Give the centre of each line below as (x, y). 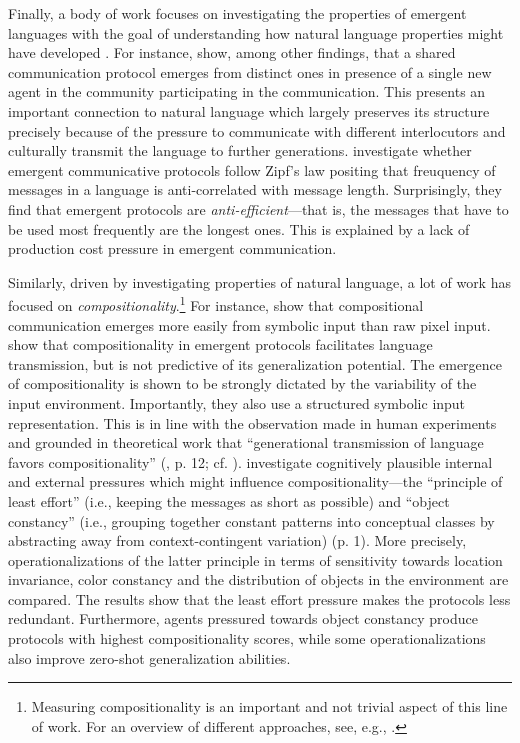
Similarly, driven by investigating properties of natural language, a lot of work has (259, 281)
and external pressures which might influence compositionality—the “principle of (255, 481)
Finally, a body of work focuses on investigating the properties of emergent (237, 13)
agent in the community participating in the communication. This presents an (247, 91)
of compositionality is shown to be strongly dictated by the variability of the (242, 383)
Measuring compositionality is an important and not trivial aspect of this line (269, 706)
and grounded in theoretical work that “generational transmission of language (246, 442)
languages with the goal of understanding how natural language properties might (256, 32)
